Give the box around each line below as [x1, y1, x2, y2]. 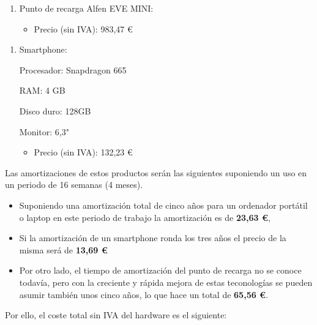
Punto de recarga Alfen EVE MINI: [19, 2, 154, 14]
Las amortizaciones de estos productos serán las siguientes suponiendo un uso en [5, 166, 307, 179]
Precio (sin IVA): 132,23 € [34, 146, 133, 159]
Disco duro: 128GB [19, 104, 91, 117]
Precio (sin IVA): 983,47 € [34, 22, 133, 35]
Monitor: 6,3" [19, 125, 69, 138]
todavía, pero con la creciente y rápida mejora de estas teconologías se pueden [19, 275, 313, 288]
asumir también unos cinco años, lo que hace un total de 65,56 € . [19, 288, 269, 301]
